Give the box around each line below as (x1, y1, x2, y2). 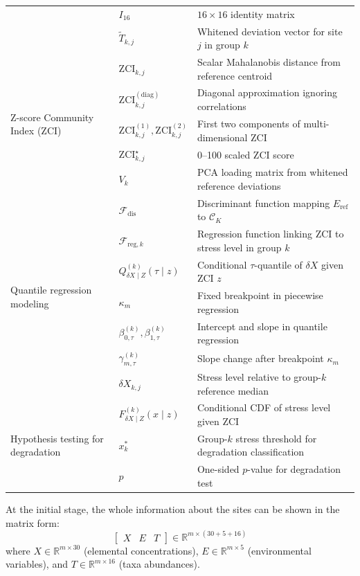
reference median (197, 383, 269, 397)
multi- (303, 116, 330, 130)
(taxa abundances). (118, 557, 200, 571)
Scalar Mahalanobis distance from (197, 55, 341, 69)
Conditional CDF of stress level (197, 400, 331, 415)
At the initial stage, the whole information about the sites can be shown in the (6, 502, 340, 516)
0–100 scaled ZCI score (197, 147, 294, 161)
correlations (197, 99, 246, 114)
